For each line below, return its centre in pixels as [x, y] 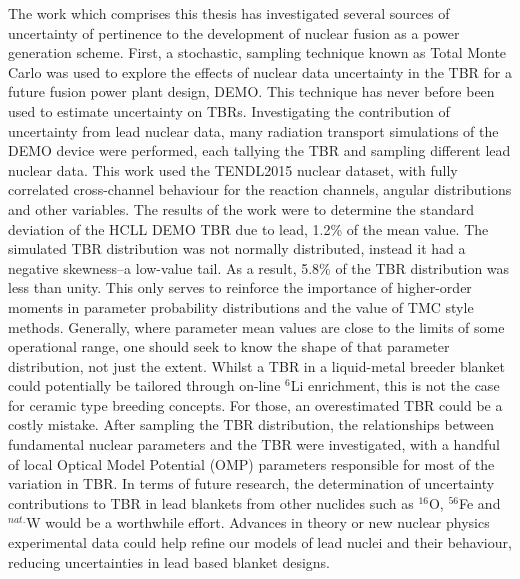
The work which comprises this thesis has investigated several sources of [229, 13]
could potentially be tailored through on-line [144, 385]
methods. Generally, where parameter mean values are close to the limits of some [256, 326]
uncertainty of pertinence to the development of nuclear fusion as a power [234, 32]
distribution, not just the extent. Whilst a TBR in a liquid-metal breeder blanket [256, 365]
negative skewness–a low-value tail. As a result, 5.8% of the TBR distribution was [259, 267]
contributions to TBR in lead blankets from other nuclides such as [211, 502]
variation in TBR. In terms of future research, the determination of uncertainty [251, 483]
